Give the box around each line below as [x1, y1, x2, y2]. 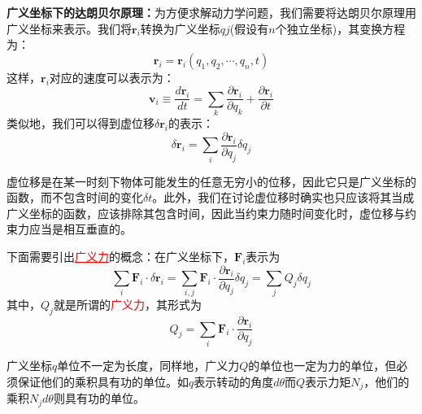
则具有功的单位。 [53, 390, 145, 407]
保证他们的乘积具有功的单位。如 [17, 373, 189, 390]
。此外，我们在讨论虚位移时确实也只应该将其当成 [152, 189, 415, 206]
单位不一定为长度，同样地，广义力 [57, 357, 240, 374]
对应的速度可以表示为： [49, 68, 175, 85]
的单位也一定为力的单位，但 [248, 357, 397, 374]
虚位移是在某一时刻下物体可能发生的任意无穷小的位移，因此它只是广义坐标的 [7, 172, 416, 190]
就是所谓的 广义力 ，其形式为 [53, 296, 202, 313]
